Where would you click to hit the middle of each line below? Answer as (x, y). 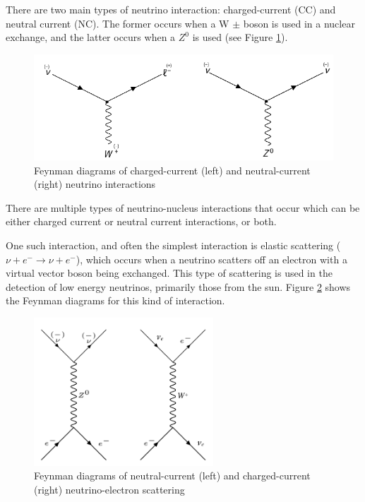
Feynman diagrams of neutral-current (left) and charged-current (172, 476)
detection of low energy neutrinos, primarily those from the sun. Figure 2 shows (178, 286)
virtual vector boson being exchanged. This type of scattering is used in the (169, 273)
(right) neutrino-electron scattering (109, 490)
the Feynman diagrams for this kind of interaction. (115, 300)
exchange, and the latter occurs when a (91, 37)
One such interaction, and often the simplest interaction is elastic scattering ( (173, 245)
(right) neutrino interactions (95, 184)
